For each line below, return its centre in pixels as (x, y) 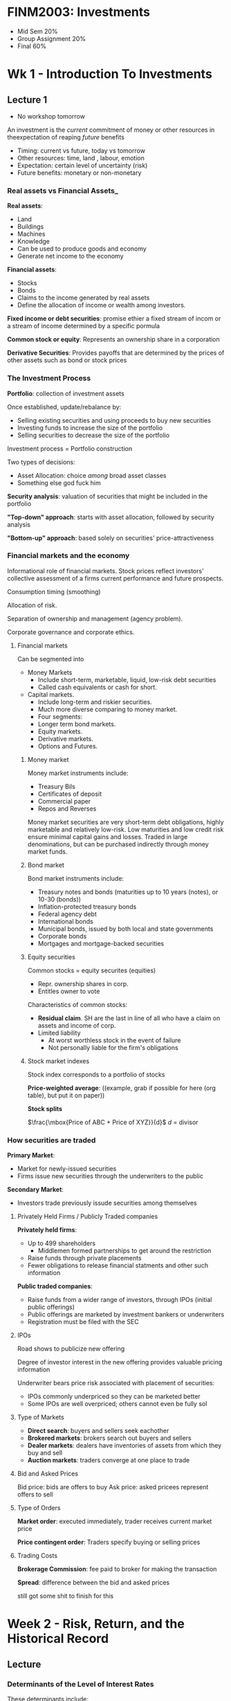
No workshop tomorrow (51, 116)
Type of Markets (40, 1417)
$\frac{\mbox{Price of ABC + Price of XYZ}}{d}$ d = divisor (113, 1122)
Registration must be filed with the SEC (83, 1322)
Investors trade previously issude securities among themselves (107, 1203)
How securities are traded (52, 1140)
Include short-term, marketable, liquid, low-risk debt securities (127, 679)
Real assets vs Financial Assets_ (63, 190)
